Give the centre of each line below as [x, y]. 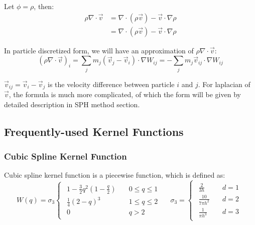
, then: [44, 6]
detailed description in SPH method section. [72, 104]
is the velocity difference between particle [111, 84]
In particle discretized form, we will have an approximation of [99, 50]
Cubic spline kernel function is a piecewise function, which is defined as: [115, 175]
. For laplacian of [224, 84]
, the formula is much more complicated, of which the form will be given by [125, 94]
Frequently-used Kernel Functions [94, 131]
